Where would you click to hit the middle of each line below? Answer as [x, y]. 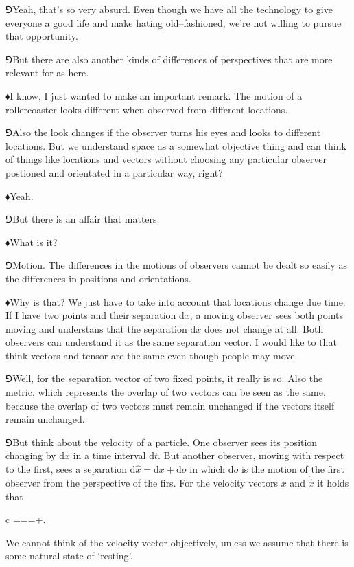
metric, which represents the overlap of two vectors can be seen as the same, [166, 392]
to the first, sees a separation [66, 469]
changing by [31, 455]
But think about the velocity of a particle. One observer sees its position [165, 442]
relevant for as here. [47, 73]
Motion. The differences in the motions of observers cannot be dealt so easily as [180, 265]
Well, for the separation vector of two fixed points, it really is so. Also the [168, 378]
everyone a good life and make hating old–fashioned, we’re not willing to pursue [174, 22]
